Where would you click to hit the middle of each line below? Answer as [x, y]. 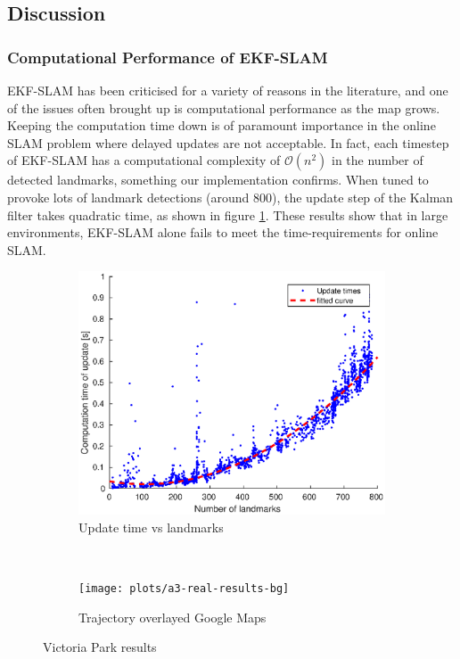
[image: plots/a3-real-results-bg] [184, 588]
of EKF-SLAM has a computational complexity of [144, 160]
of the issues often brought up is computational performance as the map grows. [224, 107]
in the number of [378, 160]
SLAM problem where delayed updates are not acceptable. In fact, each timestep [228, 142]
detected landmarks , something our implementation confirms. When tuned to [218, 180]
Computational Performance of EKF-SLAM [168, 57]
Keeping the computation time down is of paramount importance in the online [222, 125]
